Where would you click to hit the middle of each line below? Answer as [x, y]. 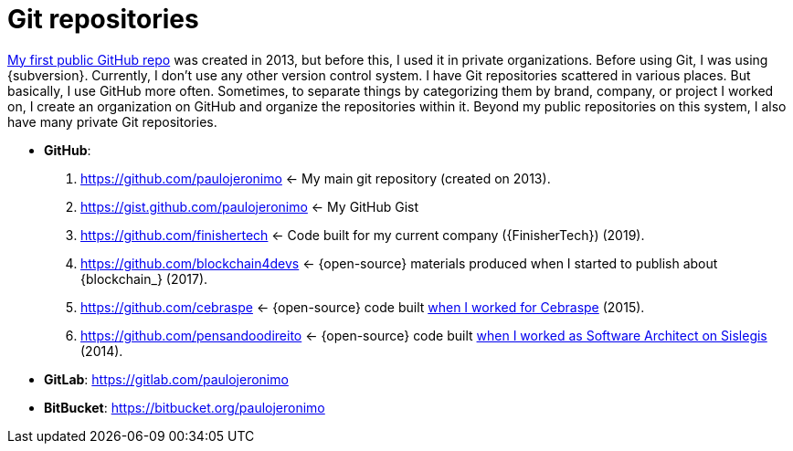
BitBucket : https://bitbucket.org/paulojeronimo [185, 407]
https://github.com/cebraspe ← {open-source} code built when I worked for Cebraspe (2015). [363, 307]
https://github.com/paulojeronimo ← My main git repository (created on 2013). [316, 178]
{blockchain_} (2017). [144, 278]
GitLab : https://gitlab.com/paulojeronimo [166, 379]
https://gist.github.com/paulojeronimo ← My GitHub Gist [250, 206]
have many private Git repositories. [112, 121]
